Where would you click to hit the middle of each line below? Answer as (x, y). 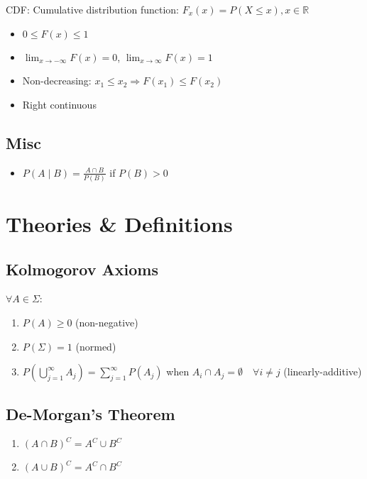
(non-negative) (107, 323)
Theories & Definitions (119, 224)
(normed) (96, 346)
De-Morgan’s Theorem (91, 413)
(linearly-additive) (323, 371)
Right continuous (59, 104)
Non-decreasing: (57, 81)
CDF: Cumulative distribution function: (93, 9)
